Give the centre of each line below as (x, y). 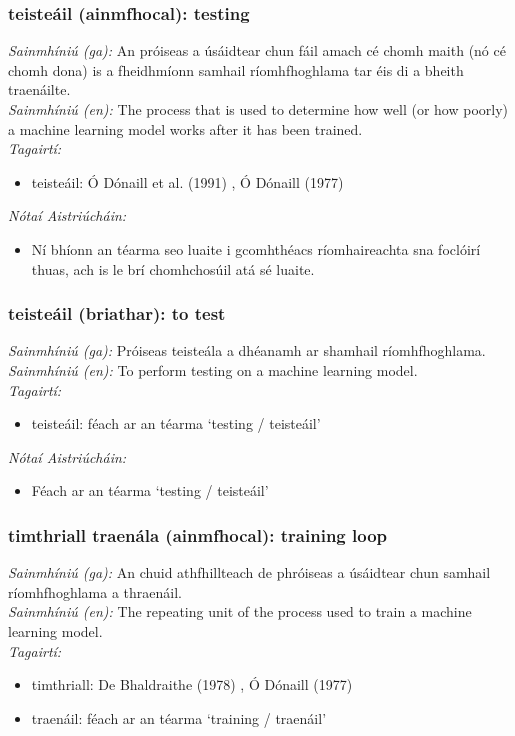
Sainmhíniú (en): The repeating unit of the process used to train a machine (240, 611)
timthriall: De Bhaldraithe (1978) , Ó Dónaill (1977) (192, 684)
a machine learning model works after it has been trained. (185, 128)
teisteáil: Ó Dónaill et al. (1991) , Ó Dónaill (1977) (187, 181)
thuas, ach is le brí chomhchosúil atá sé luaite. (173, 268)
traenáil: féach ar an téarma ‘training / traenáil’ (179, 717)
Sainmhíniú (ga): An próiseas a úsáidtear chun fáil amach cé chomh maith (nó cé (257, 50)
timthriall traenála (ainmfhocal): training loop (198, 534)
